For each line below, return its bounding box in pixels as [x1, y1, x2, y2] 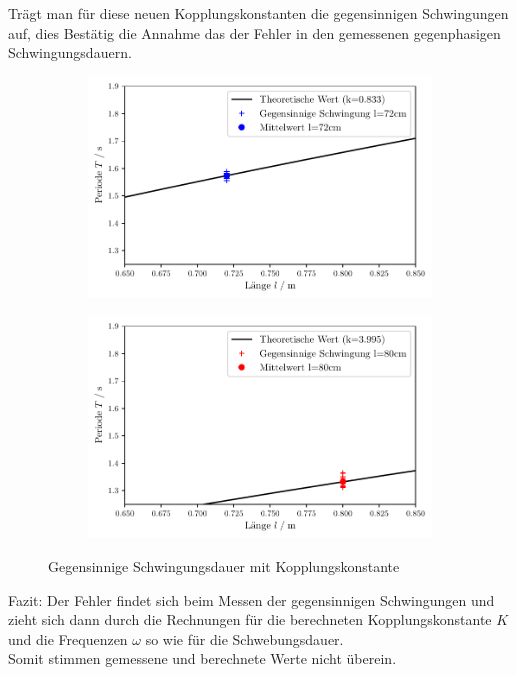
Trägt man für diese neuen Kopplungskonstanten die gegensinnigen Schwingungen [8, 3, 509, 23]
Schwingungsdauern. [8, 42, 132, 63]
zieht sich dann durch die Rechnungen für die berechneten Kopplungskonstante [8, 609, 492, 630]
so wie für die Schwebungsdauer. [145, 628, 344, 649]
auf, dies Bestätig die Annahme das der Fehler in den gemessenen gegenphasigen [8, 22, 501, 43]
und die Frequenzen [8, 628, 128, 649]
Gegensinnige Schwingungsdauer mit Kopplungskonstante [48, 556, 400, 577]
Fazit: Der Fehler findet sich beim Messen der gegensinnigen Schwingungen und [8, 589, 495, 610]
